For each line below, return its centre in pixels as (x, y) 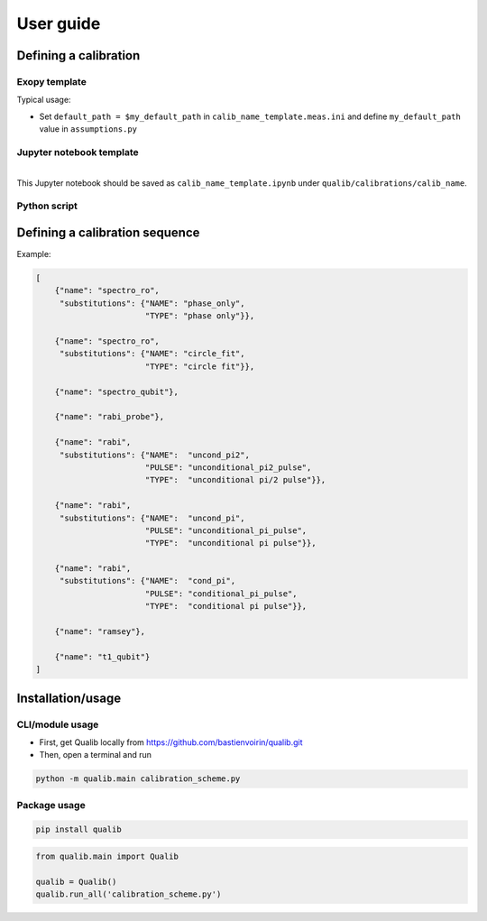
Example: (34, 254)
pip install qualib (78, 829)
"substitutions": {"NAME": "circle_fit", (152, 354)
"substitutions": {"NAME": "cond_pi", (147, 581)
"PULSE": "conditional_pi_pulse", (221, 594)
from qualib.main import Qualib (107, 857)
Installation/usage (69, 698)
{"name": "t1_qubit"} (102, 657)
